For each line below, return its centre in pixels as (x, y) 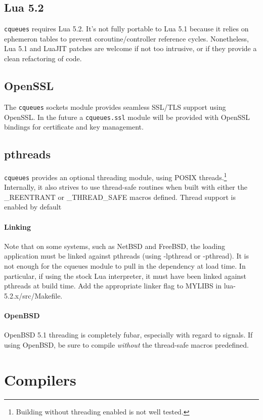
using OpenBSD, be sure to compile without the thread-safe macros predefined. (126, 344)
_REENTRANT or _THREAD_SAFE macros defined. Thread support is (120, 197)
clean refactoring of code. (43, 58)
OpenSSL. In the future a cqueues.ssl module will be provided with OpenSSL (127, 117)
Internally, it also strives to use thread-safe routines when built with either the (126, 187)
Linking (18, 226)
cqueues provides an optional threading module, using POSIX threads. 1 (116, 176)
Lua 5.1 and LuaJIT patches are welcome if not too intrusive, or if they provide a (130, 48)
